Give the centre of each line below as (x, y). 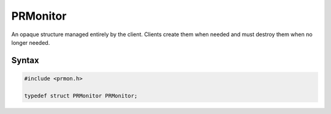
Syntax (25, 60)
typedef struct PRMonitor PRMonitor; (81, 96)
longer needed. (31, 42)
